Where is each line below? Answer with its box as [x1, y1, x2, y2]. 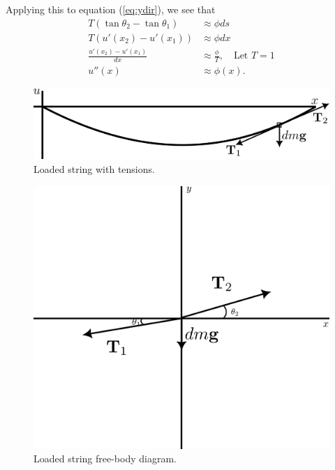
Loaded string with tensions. [33, 161, 155, 176]
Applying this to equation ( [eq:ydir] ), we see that [6, 2, 216, 16]
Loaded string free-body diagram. [33, 451, 177, 466]
